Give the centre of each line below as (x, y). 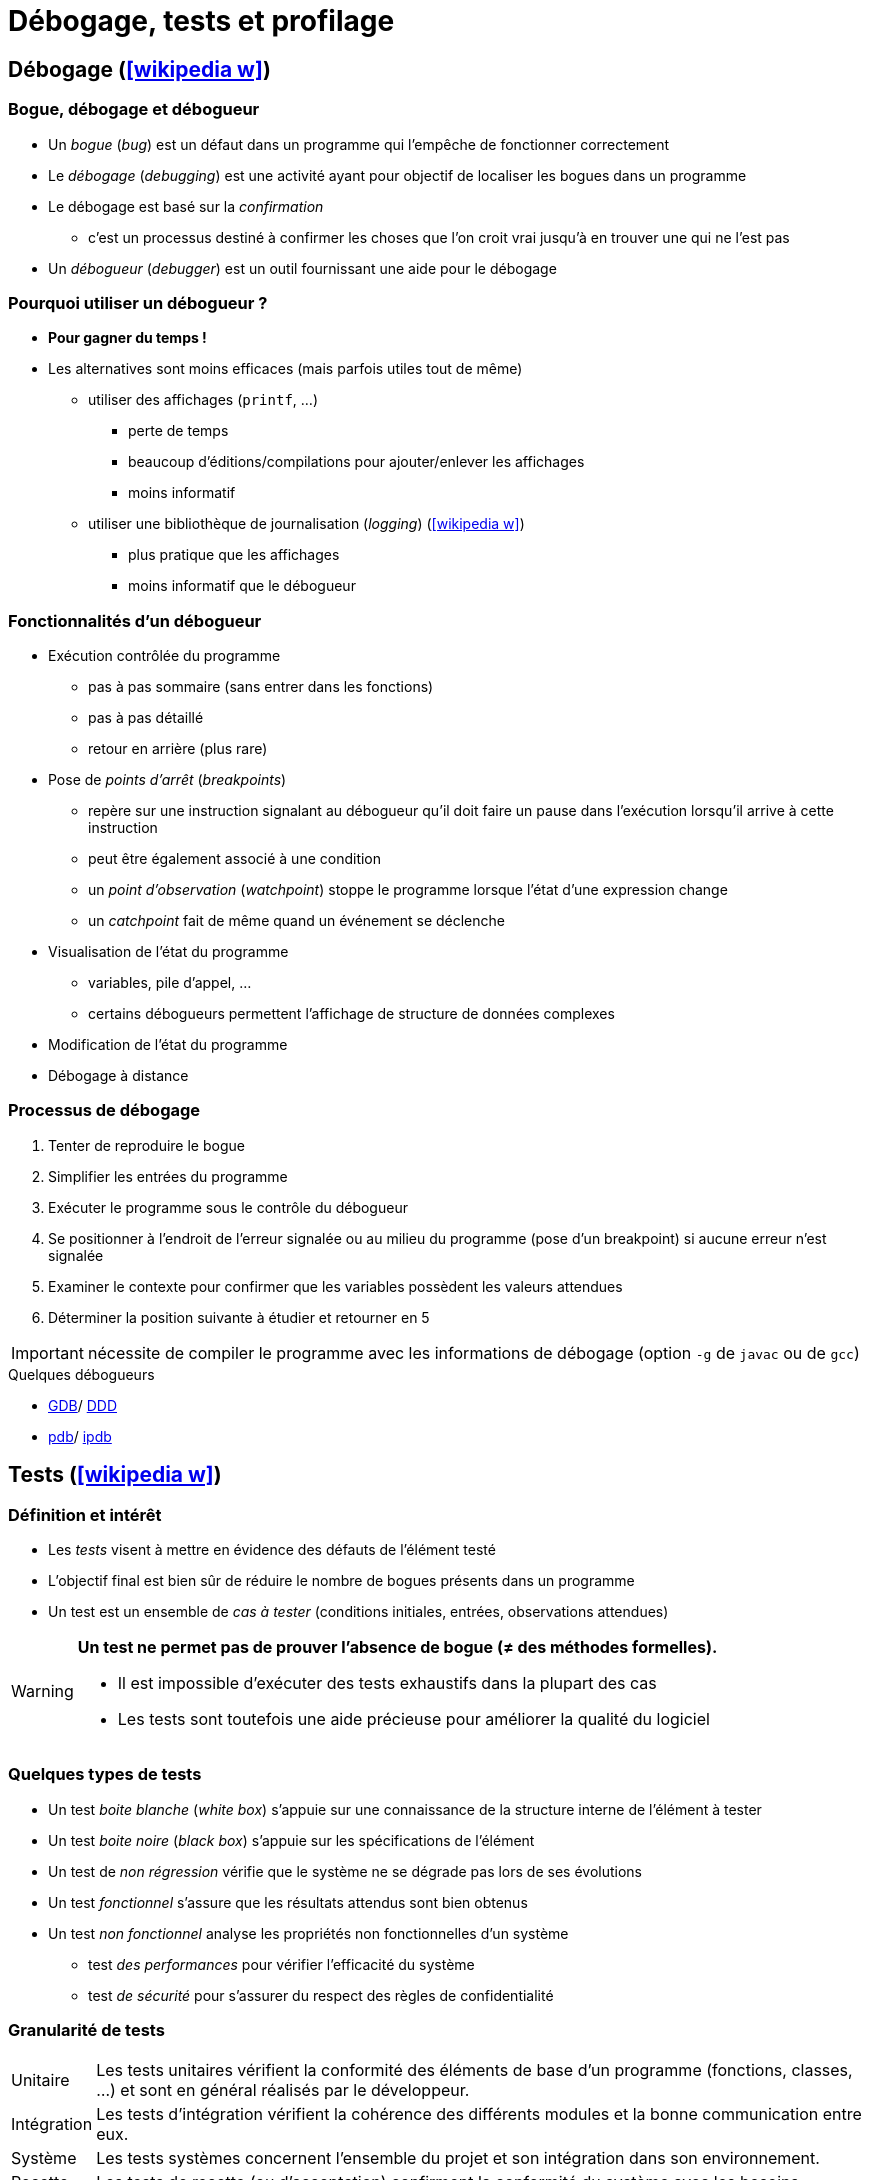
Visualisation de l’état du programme (168, 952)
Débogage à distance (118, 1076)
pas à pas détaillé (146, 718)
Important (47, 1352)
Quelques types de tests (105, 1774)
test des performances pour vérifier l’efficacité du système (281, 1964)
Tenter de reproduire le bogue (146, 1145)
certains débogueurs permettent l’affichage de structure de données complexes (351, 1014)
